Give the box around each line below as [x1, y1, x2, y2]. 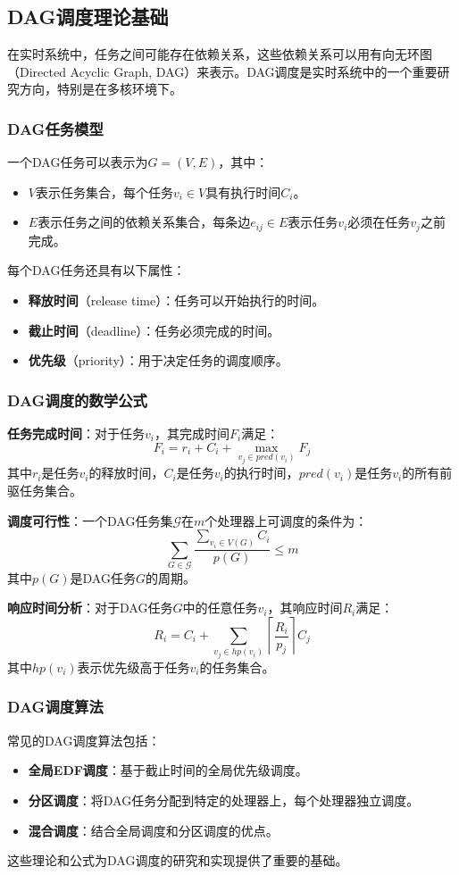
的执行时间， [223, 463, 299, 482]
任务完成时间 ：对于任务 [7, 424, 145, 443]
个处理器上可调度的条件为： [204, 511, 368, 529]
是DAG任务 [70, 568, 136, 587]
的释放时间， [88, 463, 164, 482]
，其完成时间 [154, 424, 229, 443]
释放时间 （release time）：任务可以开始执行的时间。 [28, 291, 325, 310]
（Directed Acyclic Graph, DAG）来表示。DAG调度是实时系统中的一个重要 [7, 62, 438, 80]
